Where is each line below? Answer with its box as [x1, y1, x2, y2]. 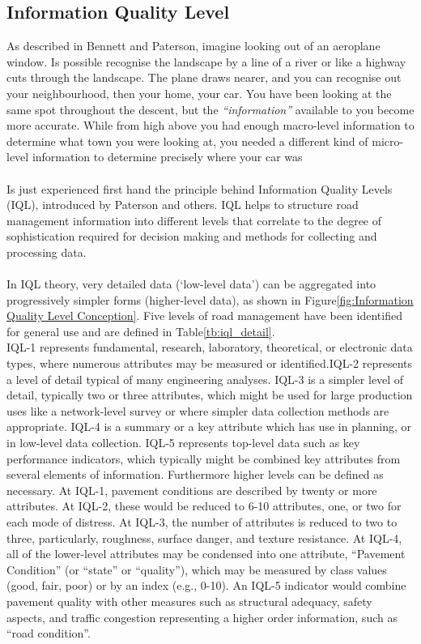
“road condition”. [6, 625, 91, 642]
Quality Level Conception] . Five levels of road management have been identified [6, 307, 402, 324]
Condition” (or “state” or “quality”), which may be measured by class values [6, 561, 387, 578]
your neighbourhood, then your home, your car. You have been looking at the [6, 84, 392, 101]
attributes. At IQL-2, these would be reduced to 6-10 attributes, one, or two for [6, 497, 402, 514]
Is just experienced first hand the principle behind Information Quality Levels [6, 180, 393, 197]
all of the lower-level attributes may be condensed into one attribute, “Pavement [6, 545, 406, 562]
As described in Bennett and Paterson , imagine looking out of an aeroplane [6, 37, 381, 54]
